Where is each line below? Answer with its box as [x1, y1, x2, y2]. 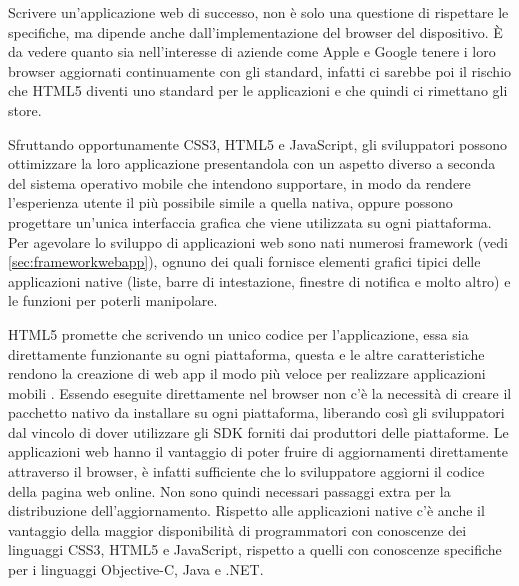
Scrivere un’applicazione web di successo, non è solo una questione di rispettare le [8, 2, 509, 22]
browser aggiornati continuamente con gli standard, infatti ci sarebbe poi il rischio [8, 60, 512, 81]
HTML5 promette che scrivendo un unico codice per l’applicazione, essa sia [8, 323, 469, 344]
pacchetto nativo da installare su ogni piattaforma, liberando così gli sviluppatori [8, 402, 505, 423]
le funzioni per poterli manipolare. [8, 290, 218, 311]
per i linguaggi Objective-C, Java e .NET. [8, 559, 264, 580]
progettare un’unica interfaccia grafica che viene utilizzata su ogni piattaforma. [8, 211, 492, 232]
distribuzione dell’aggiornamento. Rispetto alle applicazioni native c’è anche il [8, 500, 485, 521]
